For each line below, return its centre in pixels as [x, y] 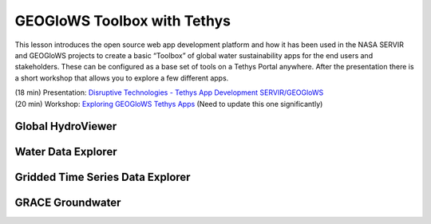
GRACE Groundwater [68, 203]
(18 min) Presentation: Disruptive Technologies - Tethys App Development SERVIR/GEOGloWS [169, 92]
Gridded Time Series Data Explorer [103, 177]
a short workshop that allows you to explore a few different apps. [122, 78]
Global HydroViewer [66, 126]
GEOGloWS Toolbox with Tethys [123, 21]
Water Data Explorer [66, 152]
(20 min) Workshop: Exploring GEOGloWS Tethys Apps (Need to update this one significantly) [169, 104]
